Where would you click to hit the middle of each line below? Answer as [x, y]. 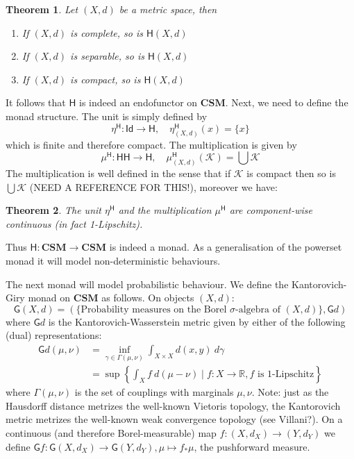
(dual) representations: [54, 335]
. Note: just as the [290, 392]
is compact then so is [291, 173]
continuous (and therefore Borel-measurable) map [111, 432]
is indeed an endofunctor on [138, 102]
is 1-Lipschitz [286, 375]
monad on [49, 298]
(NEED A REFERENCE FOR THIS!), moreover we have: [153, 186]
